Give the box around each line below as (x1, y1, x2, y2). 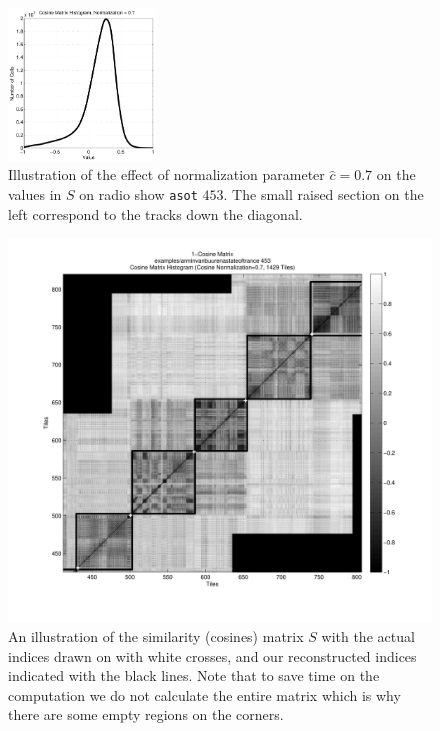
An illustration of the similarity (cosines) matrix (8, 626, 304, 647)
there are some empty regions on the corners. (8, 704, 284, 725)
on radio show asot (79, 183, 198, 204)
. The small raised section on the (223, 183, 424, 204)
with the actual (321, 626, 415, 647)
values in (8, 183, 62, 204)
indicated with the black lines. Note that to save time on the (8, 665, 380, 686)
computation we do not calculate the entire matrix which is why (8, 684, 401, 705)
